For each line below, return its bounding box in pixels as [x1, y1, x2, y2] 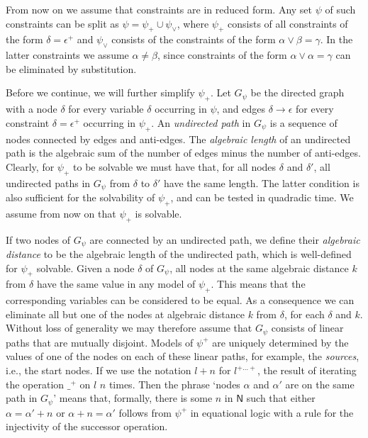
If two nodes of [6, 232, 71, 247]
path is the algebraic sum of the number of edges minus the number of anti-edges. [6, 145, 361, 160]
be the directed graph [250, 85, 345, 100]
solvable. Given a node [36, 260, 135, 275]
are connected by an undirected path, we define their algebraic [89, 232, 360, 247]
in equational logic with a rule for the [190, 405, 354, 420]
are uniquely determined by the [212, 335, 349, 349]
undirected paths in [6, 175, 91, 190]
